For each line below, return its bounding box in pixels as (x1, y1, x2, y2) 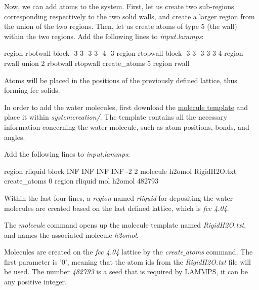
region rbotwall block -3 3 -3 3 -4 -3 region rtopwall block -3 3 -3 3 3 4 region (4, 48, 243, 58)
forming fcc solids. (4, 85, 60, 95)
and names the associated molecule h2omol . (4, 229, 139, 240)
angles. (4, 131, 25, 142)
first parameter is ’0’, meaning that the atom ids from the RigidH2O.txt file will (4, 256, 251, 267)
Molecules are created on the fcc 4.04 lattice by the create (4, 246, 184, 257)
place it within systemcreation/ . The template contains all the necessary (4, 112, 228, 122)
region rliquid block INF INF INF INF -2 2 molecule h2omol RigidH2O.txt (4, 165, 237, 176)
